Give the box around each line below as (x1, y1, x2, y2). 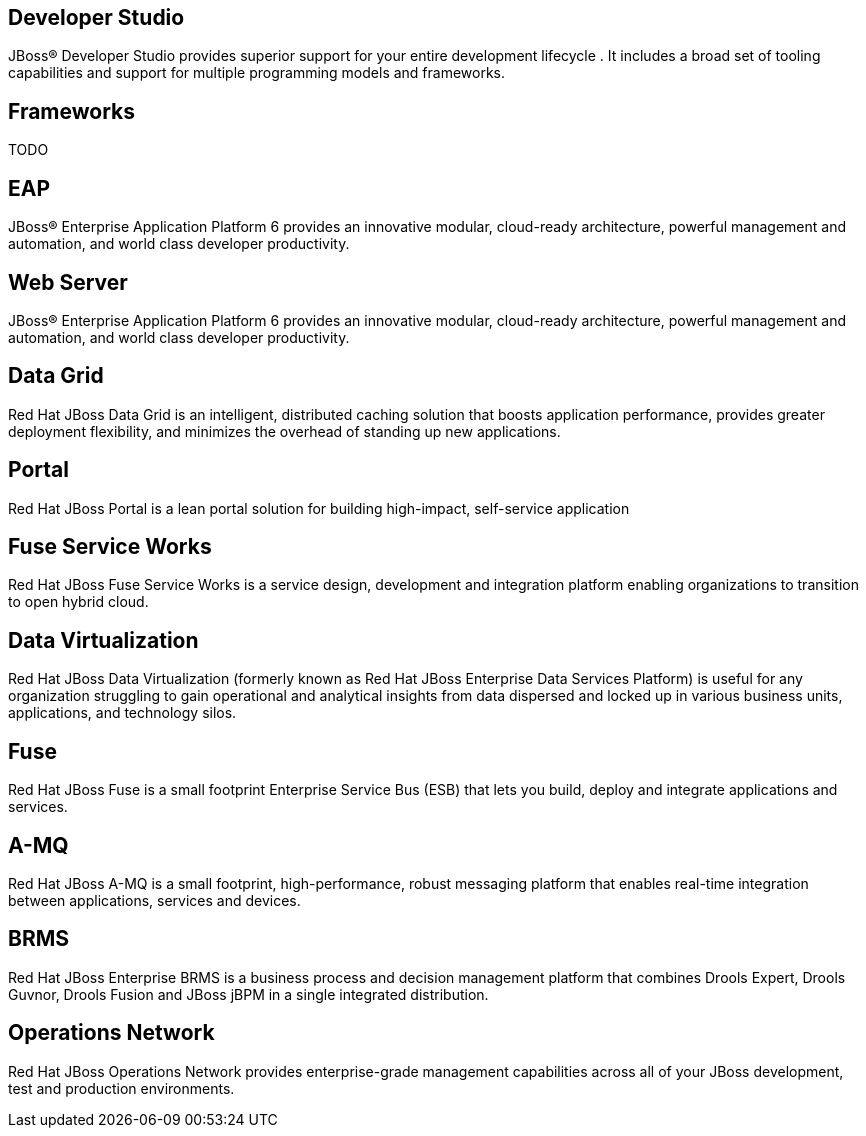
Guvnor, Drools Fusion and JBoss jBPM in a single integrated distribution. (8, 985, 489, 1003)
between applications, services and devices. (8, 892, 301, 910)
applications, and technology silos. (8, 704, 237, 722)
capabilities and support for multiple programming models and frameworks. (8, 64, 506, 82)
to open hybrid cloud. (8, 593, 149, 611)
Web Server (8, 269, 128, 295)
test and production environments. (8, 1079, 235, 1097)
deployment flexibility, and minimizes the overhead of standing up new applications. (8, 422, 561, 440)
